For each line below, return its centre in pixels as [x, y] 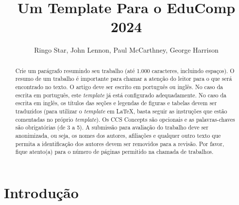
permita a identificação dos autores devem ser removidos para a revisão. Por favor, [120, 143]
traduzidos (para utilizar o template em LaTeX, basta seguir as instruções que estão [121, 111]
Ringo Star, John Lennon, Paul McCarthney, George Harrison [126, 50]
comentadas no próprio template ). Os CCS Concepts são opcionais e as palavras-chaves [125, 119]
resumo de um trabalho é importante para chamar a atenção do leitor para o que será [124, 79]
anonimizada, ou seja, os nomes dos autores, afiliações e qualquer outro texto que [118, 135]
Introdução [41, 192]
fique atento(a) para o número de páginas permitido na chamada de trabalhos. [114, 152]
